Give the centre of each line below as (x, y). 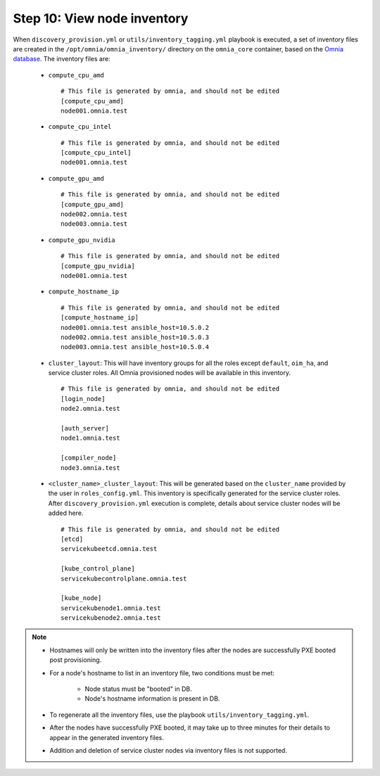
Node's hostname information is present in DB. (152, 699)
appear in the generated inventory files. (107, 737)
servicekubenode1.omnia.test (111, 608)
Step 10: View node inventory (101, 18)
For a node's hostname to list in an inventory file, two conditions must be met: (162, 673)
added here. (66, 513)
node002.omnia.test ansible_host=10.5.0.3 (135, 337)
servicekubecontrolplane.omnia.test (124, 578)
